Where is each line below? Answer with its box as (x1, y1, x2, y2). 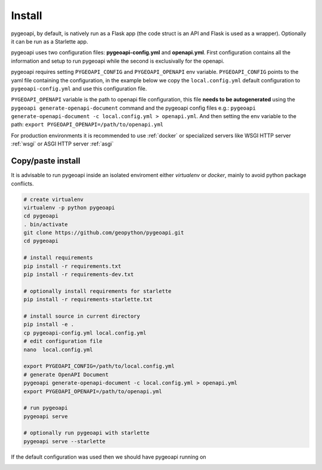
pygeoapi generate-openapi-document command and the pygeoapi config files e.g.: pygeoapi (11, 104, 256, 112)
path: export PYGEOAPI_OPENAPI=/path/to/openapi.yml (11, 121, 164, 128)
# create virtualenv (23, 196, 83, 203)
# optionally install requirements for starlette (23, 287, 172, 295)
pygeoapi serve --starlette (23, 438, 106, 444)
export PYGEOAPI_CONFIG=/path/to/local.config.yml (23, 363, 175, 370)
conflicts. (11, 180, 34, 187)
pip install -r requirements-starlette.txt (23, 296, 153, 303)
